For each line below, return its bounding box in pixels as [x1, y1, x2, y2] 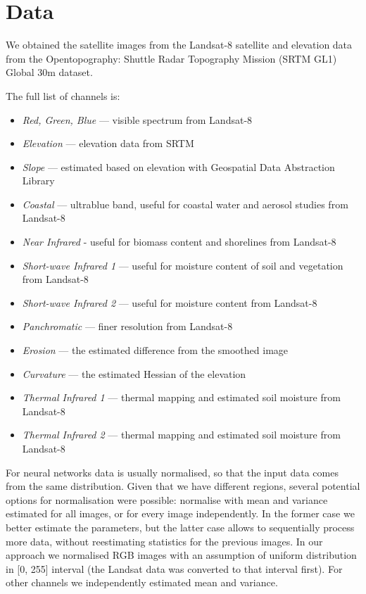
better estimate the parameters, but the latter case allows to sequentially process [6, 519, 355, 534]
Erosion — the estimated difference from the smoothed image [22, 343, 289, 358]
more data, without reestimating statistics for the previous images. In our [6, 533, 323, 548]
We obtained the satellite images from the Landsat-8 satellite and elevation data [6, 37, 353, 52]
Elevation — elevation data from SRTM [22, 136, 194, 151]
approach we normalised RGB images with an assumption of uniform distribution [6, 548, 357, 562]
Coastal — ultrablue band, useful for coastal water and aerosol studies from [22, 196, 348, 211]
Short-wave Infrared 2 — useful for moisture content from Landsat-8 [22, 295, 317, 310]
